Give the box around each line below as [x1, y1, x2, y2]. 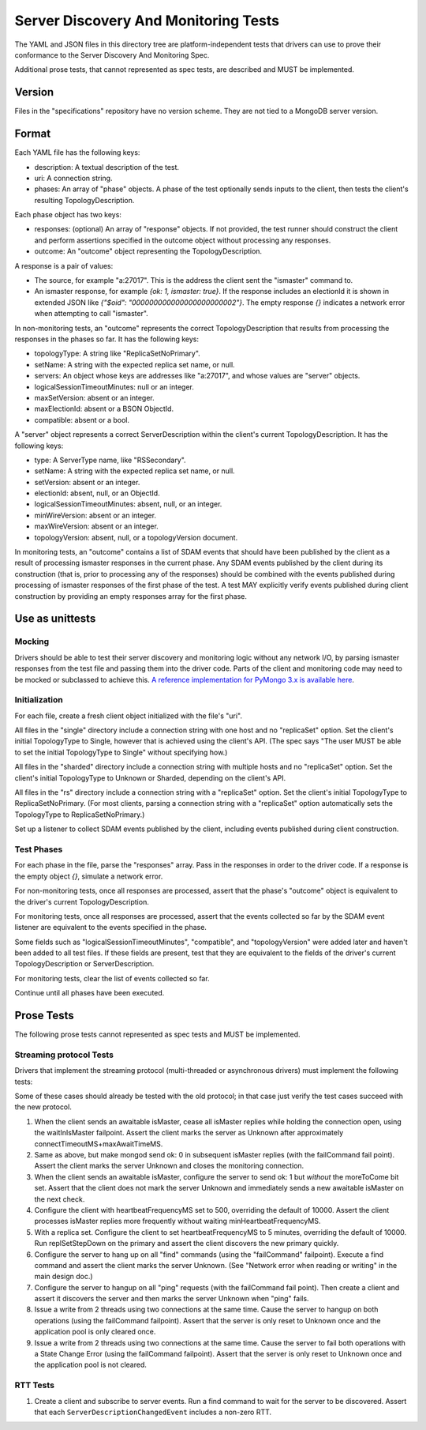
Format [14, 127, 51, 141]
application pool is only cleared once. [34, 1327, 156, 1337]
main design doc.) [34, 1272, 94, 1281]
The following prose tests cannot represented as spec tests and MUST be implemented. [14, 1029, 301, 1039]
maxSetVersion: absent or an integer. [34, 393, 155, 402]
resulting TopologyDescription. [34, 195, 135, 205]
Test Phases [14, 844, 63, 855]
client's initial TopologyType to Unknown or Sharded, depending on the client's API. [14, 773, 286, 782]
